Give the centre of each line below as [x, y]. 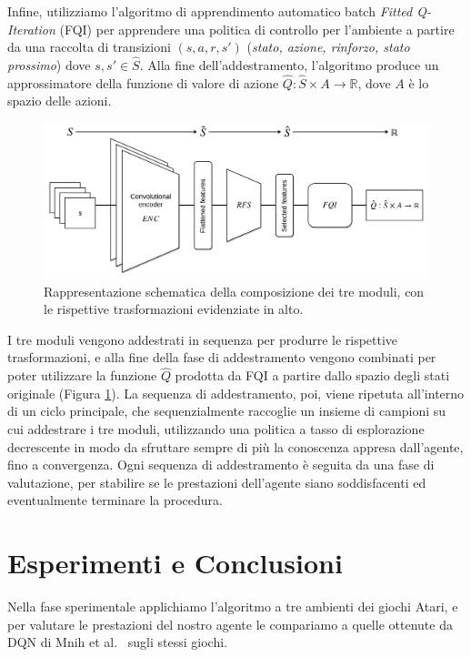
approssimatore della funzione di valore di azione [143, 82]
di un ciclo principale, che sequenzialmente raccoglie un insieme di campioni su [227, 411]
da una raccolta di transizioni [89, 47]
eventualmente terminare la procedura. [115, 500]
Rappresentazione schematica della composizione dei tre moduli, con [234, 291]
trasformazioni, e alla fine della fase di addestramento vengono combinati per [222, 357]
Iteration [31, 29]
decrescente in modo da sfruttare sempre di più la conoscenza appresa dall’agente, [235, 446]
